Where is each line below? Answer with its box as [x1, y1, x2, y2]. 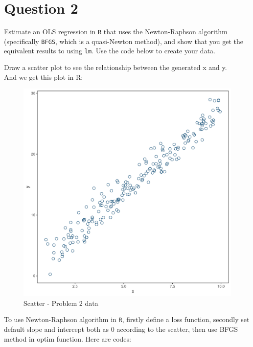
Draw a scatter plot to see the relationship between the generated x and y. [4, 62, 227, 72]
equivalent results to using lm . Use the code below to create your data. [4, 46, 215, 56]
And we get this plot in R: [4, 71, 83, 82]
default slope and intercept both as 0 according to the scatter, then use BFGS [4, 324, 238, 334]
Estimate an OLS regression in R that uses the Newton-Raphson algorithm [4, 26, 228, 37]
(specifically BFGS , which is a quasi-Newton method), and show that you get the [4, 36, 243, 46]
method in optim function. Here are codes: [4, 333, 131, 344]
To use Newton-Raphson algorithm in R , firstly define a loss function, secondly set [4, 314, 250, 324]
